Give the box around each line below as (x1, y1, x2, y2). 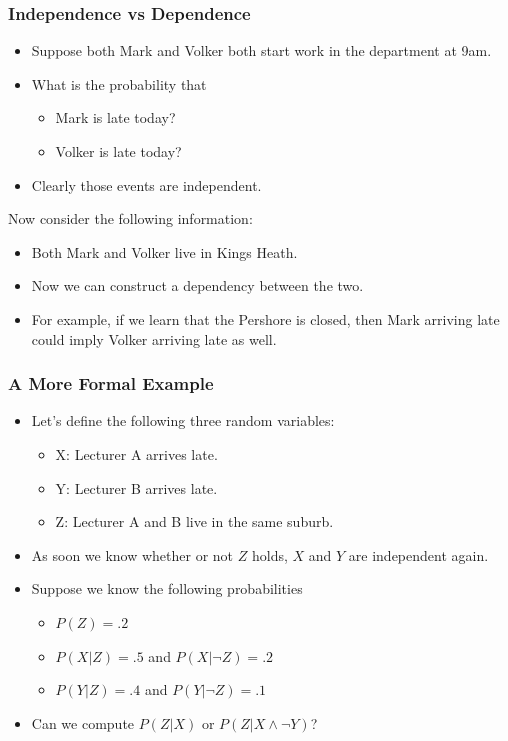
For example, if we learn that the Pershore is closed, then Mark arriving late (31, 308, 500, 329)
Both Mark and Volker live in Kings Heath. (31, 241, 298, 262)
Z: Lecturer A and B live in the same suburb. (55, 511, 334, 532)
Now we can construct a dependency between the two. (31, 275, 364, 296)
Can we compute (31, 712, 135, 733)
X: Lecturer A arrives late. (55, 443, 218, 464)
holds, (251, 544, 288, 565)
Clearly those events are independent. (31, 174, 262, 195)
